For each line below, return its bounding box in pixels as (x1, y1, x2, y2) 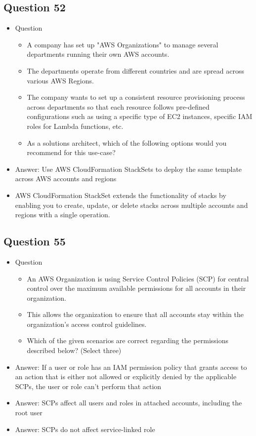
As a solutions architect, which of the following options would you (27, 137, 227, 148)
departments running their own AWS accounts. (27, 49, 170, 59)
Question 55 (3, 234, 66, 249)
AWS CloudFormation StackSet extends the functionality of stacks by (15, 190, 226, 200)
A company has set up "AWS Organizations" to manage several (27, 39, 218, 49)
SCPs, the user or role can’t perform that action (15, 381, 162, 391)
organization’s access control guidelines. (27, 318, 147, 329)
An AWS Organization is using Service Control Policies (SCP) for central (27, 273, 249, 283)
